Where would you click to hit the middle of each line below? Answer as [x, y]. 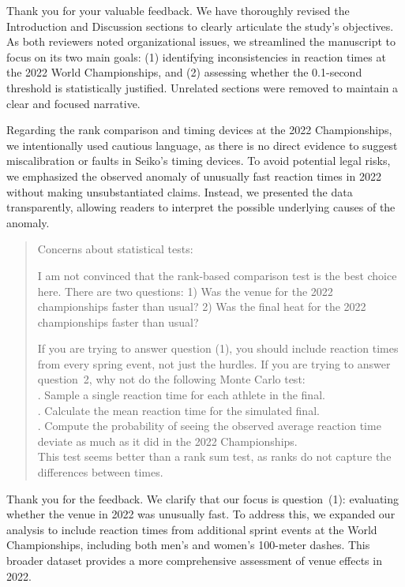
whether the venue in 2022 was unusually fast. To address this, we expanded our [201, 514]
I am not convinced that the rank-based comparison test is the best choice [217, 275]
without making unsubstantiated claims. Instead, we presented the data [180, 191]
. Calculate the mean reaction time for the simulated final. [178, 410]
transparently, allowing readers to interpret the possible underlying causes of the [201, 207]
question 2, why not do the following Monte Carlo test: [171, 379]
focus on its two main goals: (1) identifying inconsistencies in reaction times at [196, 56]
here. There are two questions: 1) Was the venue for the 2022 [185, 291]
